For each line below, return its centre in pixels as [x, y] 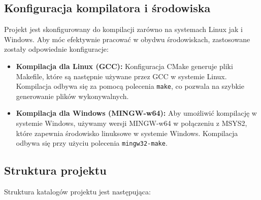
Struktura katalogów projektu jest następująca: [77, 192]
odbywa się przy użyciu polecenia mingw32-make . [92, 143]
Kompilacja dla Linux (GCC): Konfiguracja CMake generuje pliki [124, 66]
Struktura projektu [55, 170]
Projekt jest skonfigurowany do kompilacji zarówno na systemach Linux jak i [123, 29]
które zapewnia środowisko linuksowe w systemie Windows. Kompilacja [127, 133]
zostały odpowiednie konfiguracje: [56, 49]
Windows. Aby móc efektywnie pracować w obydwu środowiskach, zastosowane [127, 39]
